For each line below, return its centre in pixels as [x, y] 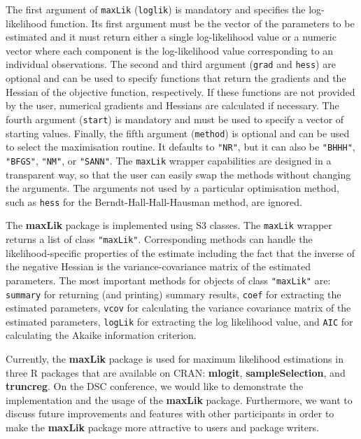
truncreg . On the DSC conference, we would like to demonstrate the [155, 386]
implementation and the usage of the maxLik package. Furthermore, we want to [179, 399]
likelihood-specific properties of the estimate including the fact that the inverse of [180, 252]
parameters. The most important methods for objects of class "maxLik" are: [168, 280]
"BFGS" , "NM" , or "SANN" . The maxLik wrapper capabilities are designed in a [169, 160]
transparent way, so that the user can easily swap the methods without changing [178, 174]
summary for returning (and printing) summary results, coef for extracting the [174, 294]
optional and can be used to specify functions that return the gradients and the [176, 78]
